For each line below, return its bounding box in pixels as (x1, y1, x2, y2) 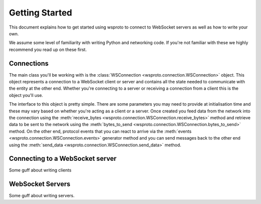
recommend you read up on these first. (9, 47, 87, 52)
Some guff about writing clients (9, 167, 72, 173)
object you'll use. (9, 92, 43, 98)
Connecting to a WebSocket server (9, 155, 117, 163)
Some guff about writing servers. (9, 193, 75, 199)
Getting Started (9, 7, 72, 18)
